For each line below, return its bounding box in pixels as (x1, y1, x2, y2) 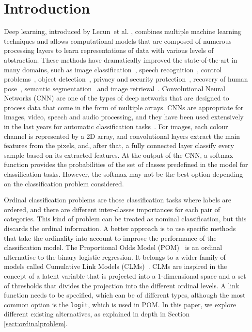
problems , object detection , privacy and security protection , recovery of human (4, 74, 248, 84)
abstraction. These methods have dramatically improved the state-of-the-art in (4, 54, 237, 65)
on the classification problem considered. (4, 178, 124, 188)
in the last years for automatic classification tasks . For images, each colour (4, 121, 228, 132)
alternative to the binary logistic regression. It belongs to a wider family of (4, 251, 226, 262)
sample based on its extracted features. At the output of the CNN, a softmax (4, 149, 233, 160)
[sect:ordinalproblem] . (4, 318, 68, 328)
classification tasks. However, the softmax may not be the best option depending (4, 169, 243, 179)
